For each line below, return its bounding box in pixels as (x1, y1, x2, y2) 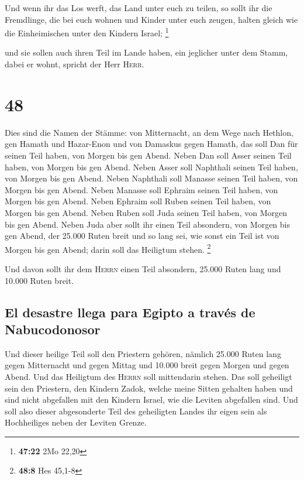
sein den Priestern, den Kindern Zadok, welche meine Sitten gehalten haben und (5, 382, 293, 394)
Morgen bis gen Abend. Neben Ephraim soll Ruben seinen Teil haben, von (5, 195, 271, 207)
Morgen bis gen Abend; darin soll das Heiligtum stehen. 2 (5, 241, 211, 255)
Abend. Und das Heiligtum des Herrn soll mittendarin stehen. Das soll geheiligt (5, 370, 292, 382)
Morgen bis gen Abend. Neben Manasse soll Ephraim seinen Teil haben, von (5, 183, 278, 196)
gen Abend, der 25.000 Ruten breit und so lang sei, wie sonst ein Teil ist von (5, 229, 279, 242)
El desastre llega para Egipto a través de (5, 303, 255, 321)
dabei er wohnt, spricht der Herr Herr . (5, 58, 144, 70)
